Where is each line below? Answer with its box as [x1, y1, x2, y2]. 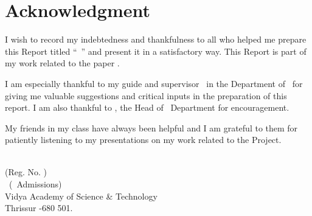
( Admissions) [9, 178, 62, 190]
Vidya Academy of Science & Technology [5, 189, 158, 202]
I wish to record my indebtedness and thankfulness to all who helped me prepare [5, 33, 307, 46]
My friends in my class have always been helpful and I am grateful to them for [5, 121, 298, 134]
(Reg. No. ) [5, 165, 47, 178]
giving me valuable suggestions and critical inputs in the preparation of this [5, 89, 287, 102]
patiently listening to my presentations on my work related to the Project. [5, 133, 282, 146]
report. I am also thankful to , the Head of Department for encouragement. [5, 101, 289, 114]
